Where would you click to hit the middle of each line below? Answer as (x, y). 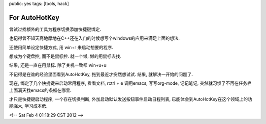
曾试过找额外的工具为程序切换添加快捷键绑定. (55, 29)
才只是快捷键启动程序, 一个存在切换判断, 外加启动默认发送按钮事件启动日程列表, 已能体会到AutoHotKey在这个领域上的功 (131, 99)
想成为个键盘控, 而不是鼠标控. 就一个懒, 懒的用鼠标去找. (65, 56)
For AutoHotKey (34, 17)
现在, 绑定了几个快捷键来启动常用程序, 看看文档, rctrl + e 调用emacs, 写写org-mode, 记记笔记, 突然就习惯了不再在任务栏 (131, 83)
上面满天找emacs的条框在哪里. (40, 90)
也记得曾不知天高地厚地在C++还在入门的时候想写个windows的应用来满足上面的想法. (94, 38)
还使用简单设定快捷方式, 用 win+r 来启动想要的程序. (61, 47)
